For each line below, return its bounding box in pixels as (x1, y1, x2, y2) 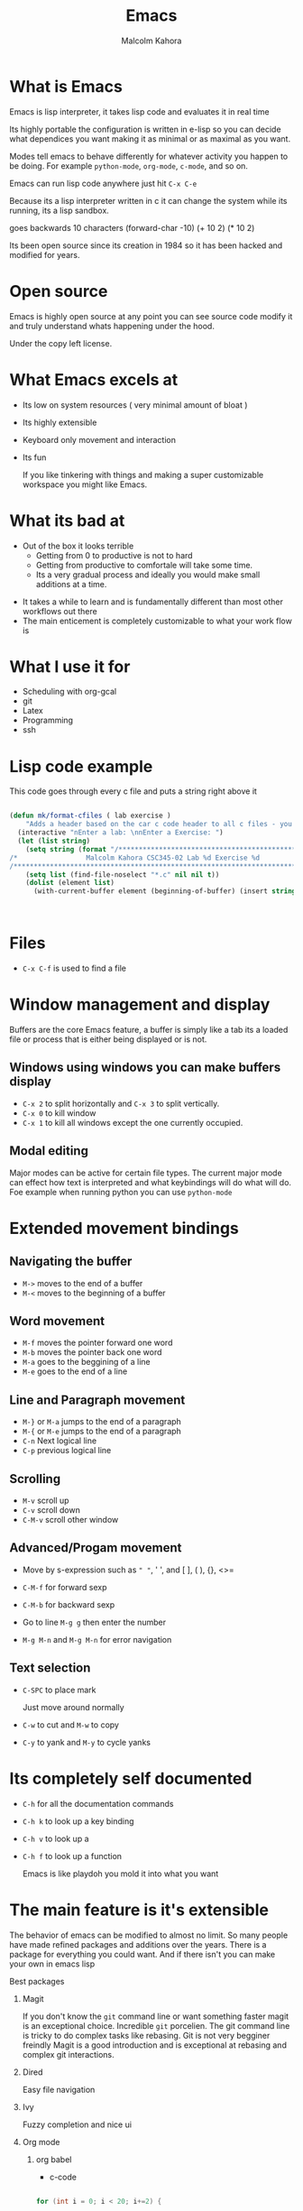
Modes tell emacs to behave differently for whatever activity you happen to (9, 151, 289, 161)
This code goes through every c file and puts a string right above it (9, 786, 257, 797)
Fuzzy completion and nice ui (22, 2119, 133, 2130)
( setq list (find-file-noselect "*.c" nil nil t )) (25, 870, 220, 880)
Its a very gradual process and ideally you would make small (35, 569, 261, 580)
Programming (22, 714, 74, 726)
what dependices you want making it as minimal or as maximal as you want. (9, 133, 291, 144)
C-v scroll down (22, 1505, 81, 1515)
